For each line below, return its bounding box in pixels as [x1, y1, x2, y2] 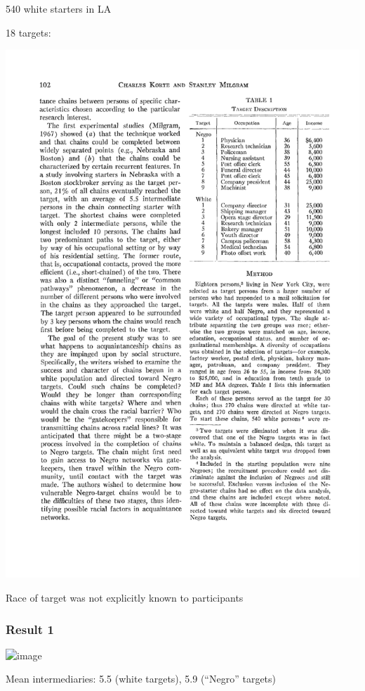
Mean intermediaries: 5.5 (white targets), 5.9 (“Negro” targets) [6, 671, 277, 686]
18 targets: [6, 25, 51, 39]
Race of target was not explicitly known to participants [6, 590, 244, 604]
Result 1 [6, 620, 54, 638]
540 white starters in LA [6, 1, 112, 15]
